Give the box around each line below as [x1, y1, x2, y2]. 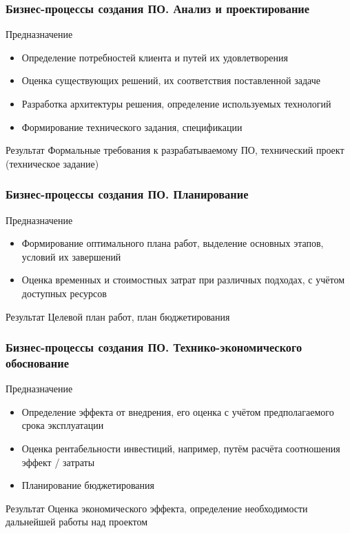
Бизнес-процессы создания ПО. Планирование [6, 185, 249, 203]
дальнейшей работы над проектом [6, 514, 148, 529]
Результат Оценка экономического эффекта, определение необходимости [6, 501, 308, 515]
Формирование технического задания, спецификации [21, 119, 243, 134]
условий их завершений [21, 249, 121, 263]
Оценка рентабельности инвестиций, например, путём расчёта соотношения [21, 441, 340, 456]
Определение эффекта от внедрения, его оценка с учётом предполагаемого [21, 404, 334, 419]
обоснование [6, 354, 69, 371]
